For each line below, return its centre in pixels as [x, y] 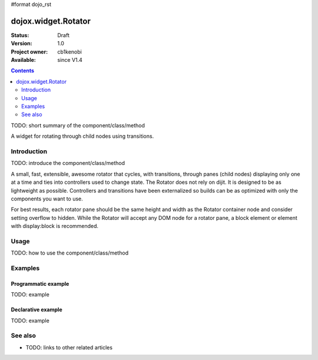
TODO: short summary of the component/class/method [78, 125]
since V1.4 [70, 60]
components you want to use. [47, 199]
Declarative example [37, 310]
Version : [21, 44]
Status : [20, 35]
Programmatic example [40, 283]
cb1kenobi [69, 52]
